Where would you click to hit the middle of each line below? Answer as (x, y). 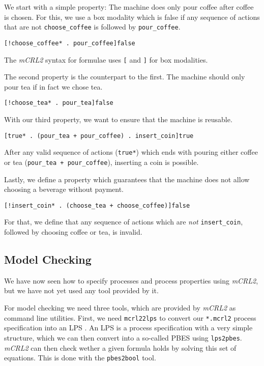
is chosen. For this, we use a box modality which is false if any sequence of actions (132, 17)
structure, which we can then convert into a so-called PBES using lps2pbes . (123, 337)
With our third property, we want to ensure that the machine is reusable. (118, 119)
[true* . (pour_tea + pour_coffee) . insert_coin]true (99, 136)
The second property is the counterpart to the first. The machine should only (125, 77)
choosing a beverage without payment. (64, 189)
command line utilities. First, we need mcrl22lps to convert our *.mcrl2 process (130, 317)
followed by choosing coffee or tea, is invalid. (73, 232)
